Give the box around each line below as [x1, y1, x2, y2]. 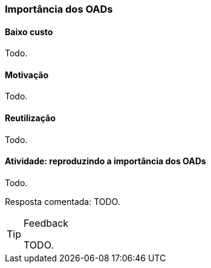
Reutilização [5, 113, 56, 124]
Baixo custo [5, 26, 53, 37]
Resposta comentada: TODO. [5, 196, 120, 207]
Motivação [5, 69, 49, 80]
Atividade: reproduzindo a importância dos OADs [5, 156, 206, 167]
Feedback [24, 216, 69, 229]
